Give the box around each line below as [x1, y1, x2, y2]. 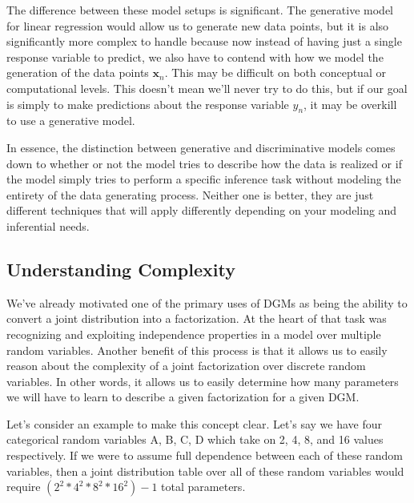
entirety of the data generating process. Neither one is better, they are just [6, 186, 374, 203]
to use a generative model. [6, 112, 135, 129]
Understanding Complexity [6, 256, 235, 281]
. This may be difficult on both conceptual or [164, 64, 386, 81]
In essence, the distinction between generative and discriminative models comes [6, 139, 396, 155]
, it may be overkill [303, 95, 397, 112]
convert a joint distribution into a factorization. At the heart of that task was [6, 310, 387, 327]
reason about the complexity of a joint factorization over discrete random [6, 357, 366, 374]
